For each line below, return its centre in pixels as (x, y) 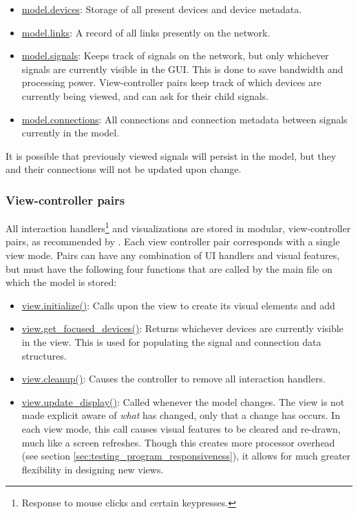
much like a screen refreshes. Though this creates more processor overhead (178, 442)
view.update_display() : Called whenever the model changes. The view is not (183, 401)
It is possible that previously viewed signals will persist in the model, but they (171, 155)
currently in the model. (71, 133)
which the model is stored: (61, 282)
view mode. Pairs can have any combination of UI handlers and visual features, (173, 255)
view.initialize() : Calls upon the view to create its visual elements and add (178, 305)
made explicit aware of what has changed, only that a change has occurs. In (181, 415)
